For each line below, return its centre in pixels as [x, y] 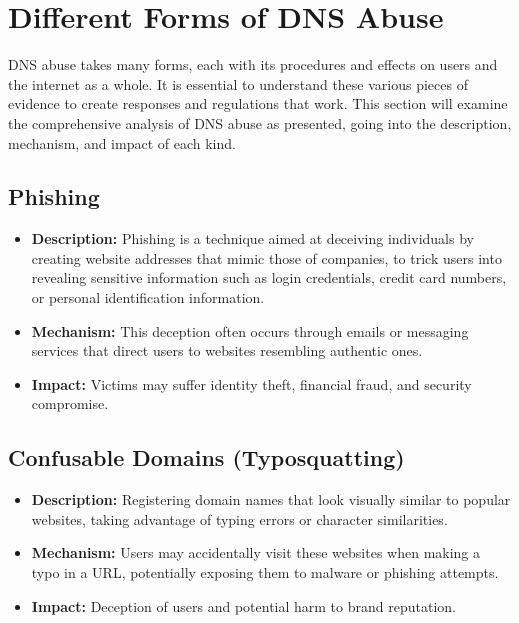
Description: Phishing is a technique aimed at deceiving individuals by [252, 238]
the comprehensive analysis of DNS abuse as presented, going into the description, [260, 122]
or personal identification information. [148, 297]
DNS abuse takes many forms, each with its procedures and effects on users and [253, 64]
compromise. [70, 403]
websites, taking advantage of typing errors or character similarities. [239, 518]
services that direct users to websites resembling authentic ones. [227, 350]
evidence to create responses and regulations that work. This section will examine [258, 103]
